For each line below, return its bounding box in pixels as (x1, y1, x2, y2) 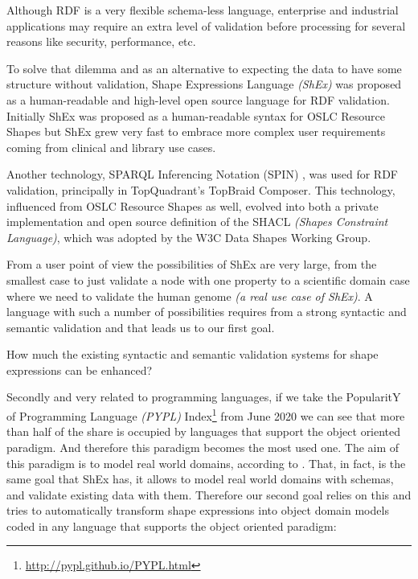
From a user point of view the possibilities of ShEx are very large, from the (6, 256, 377, 273)
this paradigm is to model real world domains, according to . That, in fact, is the (6, 454, 406, 471)
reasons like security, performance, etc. (6, 33, 196, 50)
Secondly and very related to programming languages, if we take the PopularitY (6, 388, 401, 405)
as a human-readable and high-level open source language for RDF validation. (6, 91, 390, 108)
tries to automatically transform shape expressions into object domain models (6, 502, 389, 519)
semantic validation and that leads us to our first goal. (6, 318, 275, 335)
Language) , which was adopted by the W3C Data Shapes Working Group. (6, 228, 371, 245)
